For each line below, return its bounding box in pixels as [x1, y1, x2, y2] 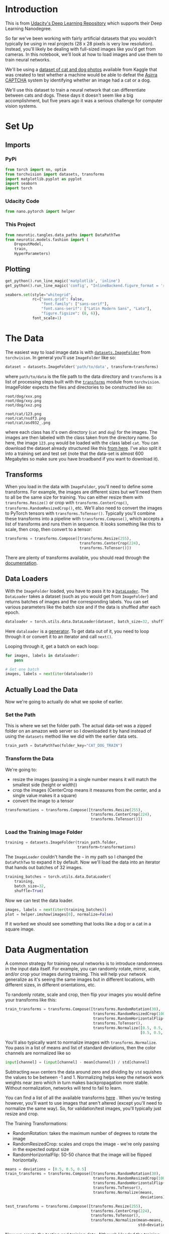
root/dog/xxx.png [5, 394, 42, 399]
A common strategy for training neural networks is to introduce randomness [5, 960, 162, 967]
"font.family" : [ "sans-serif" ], [41, 301, 109, 306]
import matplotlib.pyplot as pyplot [5, 176, 82, 182]
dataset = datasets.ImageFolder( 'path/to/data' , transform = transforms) [5, 364, 158, 369]
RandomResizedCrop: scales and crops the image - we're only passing [12, 1141, 160, 1147]
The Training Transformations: [5, 1120, 68, 1126]
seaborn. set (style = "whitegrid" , [5, 292, 73, 297]
